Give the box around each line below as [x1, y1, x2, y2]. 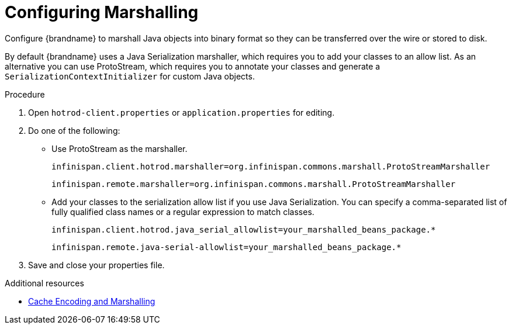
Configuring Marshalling [5, 2, 199, 22]
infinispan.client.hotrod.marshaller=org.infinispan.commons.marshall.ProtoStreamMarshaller [51, 161, 490, 171]
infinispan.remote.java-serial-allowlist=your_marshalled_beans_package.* [51, 242, 402, 252]
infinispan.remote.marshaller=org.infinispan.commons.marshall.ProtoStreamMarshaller [51, 179, 456, 189]
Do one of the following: [28, 125, 120, 136]
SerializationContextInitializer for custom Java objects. [5, 71, 255, 81]
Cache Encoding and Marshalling [28, 296, 155, 306]
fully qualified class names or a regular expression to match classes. [51, 206, 314, 217]
